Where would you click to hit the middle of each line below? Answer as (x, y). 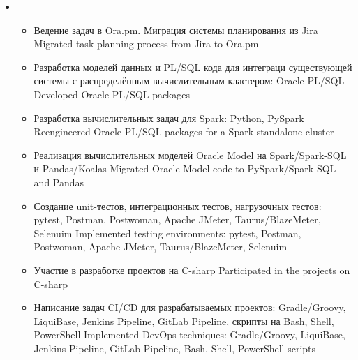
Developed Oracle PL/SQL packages (112, 94)
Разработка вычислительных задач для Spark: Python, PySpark (169, 118)
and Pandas (59, 182)
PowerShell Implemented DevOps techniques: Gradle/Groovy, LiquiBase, (189, 335)
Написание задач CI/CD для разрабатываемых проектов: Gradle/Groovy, (190, 307)
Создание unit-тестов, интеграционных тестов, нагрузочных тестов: (178, 205)
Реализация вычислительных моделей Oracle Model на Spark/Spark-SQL (190, 155)
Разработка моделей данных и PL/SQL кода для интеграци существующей (193, 67)
